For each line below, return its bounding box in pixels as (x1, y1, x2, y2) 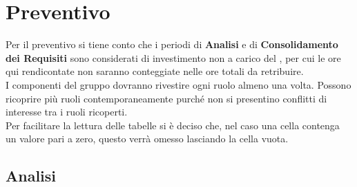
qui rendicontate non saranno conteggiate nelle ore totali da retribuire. (6, 64, 304, 78)
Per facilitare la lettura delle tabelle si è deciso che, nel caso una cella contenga (6, 118, 340, 132)
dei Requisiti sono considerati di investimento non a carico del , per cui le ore (6, 50, 341, 65)
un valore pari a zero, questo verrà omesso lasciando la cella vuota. (6, 131, 289, 146)
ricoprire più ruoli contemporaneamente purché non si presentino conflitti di (6, 91, 327, 105)
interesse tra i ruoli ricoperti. (6, 104, 128, 119)
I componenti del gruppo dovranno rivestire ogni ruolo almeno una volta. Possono (6, 77, 351, 91)
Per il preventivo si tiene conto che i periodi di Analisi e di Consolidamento (6, 37, 338, 52)
